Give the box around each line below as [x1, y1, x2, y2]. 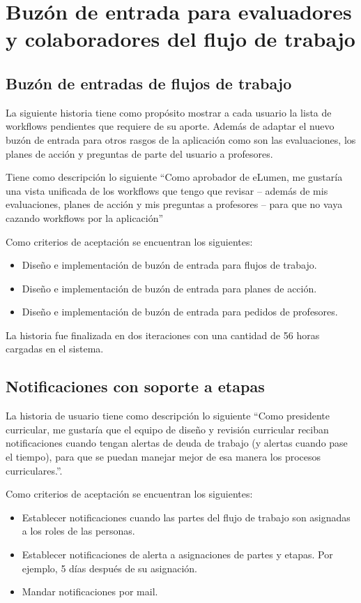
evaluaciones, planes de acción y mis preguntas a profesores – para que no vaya [6, 197, 343, 211]
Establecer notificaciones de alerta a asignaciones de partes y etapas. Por [22, 547, 333, 562]
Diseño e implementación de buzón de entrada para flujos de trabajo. [22, 258, 317, 272]
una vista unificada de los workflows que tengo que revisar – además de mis [6, 183, 328, 198]
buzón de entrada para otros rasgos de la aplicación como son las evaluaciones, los [6, 132, 356, 147]
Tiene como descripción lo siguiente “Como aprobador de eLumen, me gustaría [6, 170, 343, 184]
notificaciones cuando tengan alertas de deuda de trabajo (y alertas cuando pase [6, 435, 348, 450]
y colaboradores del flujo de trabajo [6, 24, 355, 53]
